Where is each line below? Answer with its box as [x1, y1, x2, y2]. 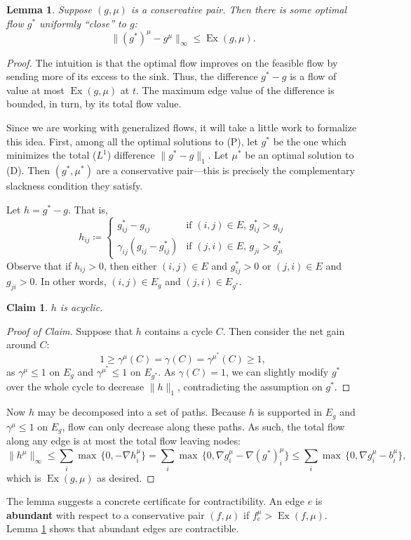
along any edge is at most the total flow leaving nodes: [6, 433, 241, 448]
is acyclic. [60, 300, 103, 315]
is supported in [257, 404, 323, 419]
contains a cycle [144, 323, 213, 338]
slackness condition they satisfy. [6, 178, 143, 193]
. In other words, [34, 274, 107, 289]
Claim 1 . [6, 300, 48, 315]
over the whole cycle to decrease [6, 379, 144, 394]
